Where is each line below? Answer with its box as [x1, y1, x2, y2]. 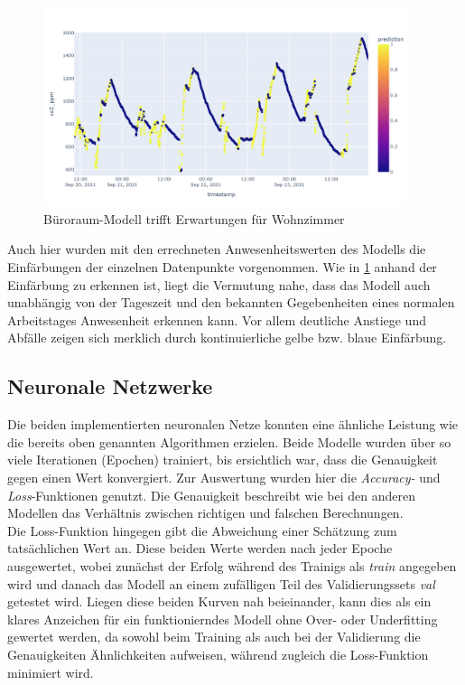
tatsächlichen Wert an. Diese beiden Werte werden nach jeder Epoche [7, 539, 393, 558]
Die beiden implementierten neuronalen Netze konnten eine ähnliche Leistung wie [7, 415, 459, 434]
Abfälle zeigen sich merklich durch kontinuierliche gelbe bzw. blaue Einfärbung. [7, 328, 447, 347]
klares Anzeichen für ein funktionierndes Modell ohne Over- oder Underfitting [7, 609, 438, 628]
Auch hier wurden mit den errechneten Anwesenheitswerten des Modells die [7, 239, 426, 258]
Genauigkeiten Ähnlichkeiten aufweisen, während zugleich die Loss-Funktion [7, 644, 429, 663]
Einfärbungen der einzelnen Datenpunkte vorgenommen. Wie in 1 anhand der [7, 258, 437, 277]
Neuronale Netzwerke [7, 372, 213, 400]
